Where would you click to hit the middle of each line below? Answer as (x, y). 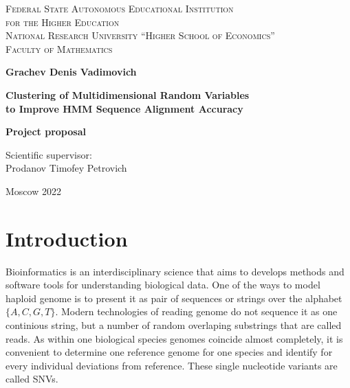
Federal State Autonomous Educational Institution (120, 8)
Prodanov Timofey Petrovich (66, 168)
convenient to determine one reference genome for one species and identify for (169, 352)
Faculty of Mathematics (59, 48)
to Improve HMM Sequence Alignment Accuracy (124, 108)
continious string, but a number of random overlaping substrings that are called (174, 325)
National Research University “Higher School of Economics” (140, 35)
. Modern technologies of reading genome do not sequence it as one (196, 311)
